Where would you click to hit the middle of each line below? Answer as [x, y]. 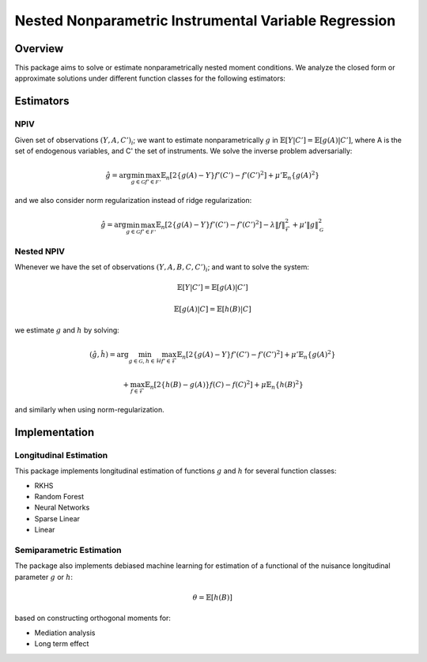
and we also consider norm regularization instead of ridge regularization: [133, 201]
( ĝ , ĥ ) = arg [110, 355]
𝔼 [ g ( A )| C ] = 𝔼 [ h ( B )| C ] [213, 309]
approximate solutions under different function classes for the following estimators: [150, 78]
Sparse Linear [57, 518]
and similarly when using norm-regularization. [90, 410]
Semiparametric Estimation [68, 551]
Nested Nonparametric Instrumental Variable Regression [205, 21]
